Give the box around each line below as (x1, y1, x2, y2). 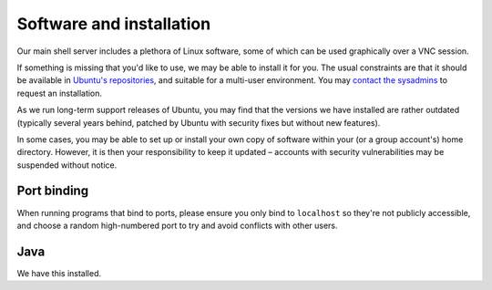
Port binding (16, 183, 89, 199)
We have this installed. (16, 267, 102, 278)
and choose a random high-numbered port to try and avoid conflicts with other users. (16, 220, 338, 231)
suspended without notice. (16, 160, 118, 171)
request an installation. (16, 88, 103, 98)
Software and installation (16, 14, 211, 34)
